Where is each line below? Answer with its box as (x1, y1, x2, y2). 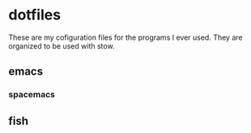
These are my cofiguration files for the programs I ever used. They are (8, 32, 243, 42)
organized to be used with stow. (8, 41, 115, 50)
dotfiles (8, 6, 62, 24)
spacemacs (8, 89, 55, 101)
